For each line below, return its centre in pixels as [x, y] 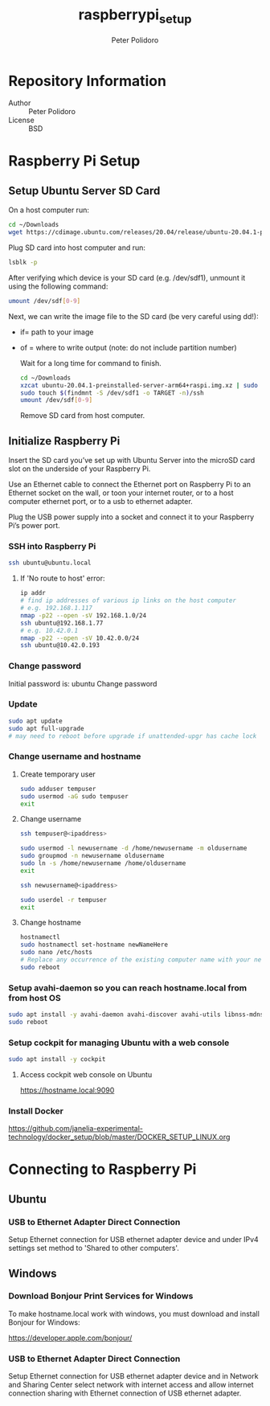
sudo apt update [35, 721]
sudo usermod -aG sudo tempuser [74, 796]
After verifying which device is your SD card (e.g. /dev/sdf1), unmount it [127, 277]
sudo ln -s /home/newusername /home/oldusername [103, 863]
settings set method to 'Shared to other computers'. [94, 1248]
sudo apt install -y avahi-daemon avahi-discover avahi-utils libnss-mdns [136, 1015]
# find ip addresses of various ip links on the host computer [128, 601]
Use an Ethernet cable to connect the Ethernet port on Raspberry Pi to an [130, 485]
